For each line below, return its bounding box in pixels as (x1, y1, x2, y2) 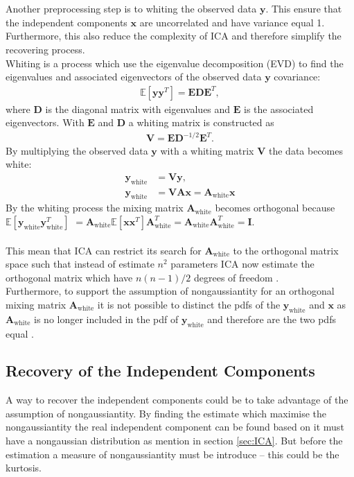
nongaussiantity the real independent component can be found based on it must (6, 419, 344, 434)
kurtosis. (6, 460, 42, 475)
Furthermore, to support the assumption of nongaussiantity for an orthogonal (6, 284, 335, 298)
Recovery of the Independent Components (6, 360, 315, 381)
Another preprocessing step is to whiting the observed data (6, 1, 257, 16)
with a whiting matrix (160, 143, 254, 157)
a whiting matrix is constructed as (128, 115, 274, 130)
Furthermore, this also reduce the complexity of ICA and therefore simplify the (6, 28, 342, 43)
